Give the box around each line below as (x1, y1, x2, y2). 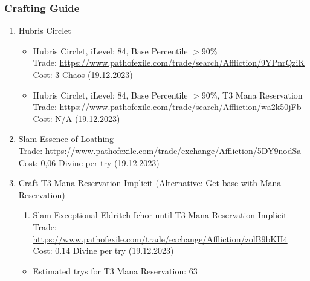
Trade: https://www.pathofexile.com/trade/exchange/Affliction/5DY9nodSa (18, 144, 302, 157)
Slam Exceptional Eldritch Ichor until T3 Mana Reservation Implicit (33, 208, 287, 221)
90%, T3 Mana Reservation (201, 88, 303, 101)
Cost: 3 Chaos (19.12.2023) (33, 68, 133, 80)
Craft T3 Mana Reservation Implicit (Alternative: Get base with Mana (18, 176, 282, 189)
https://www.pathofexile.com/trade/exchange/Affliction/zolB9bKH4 (33, 232, 288, 245)
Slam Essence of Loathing (18, 132, 114, 145)
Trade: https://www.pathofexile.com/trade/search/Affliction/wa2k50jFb (33, 100, 302, 113)
